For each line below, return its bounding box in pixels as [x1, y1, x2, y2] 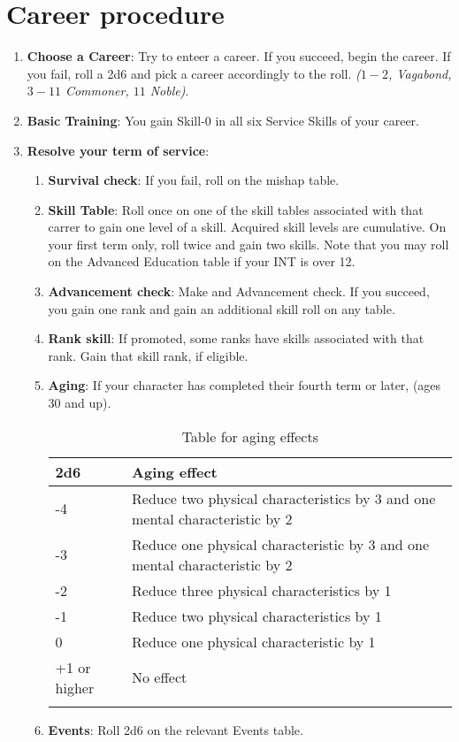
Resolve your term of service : [27, 141, 210, 159]
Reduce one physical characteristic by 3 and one [132, 533, 430, 555]
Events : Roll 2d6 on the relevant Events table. [48, 720, 303, 738]
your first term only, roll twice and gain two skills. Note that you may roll [48, 234, 449, 253]
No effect [132, 667, 187, 688]
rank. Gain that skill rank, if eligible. [48, 346, 249, 364]
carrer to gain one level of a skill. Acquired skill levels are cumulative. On [48, 218, 447, 236]
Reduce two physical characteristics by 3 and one [132, 487, 436, 509]
